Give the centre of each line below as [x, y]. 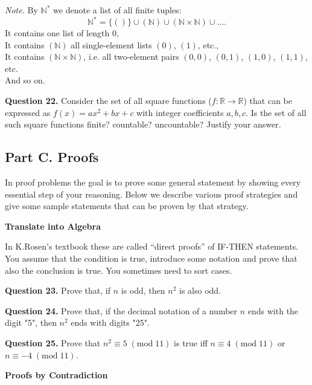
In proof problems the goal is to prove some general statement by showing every [153, 182]
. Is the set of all [276, 112]
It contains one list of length [57, 33]
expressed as [28, 112]
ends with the [273, 310]
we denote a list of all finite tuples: [117, 10]
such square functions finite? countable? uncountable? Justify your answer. [143, 124]
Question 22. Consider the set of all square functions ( [108, 101]
